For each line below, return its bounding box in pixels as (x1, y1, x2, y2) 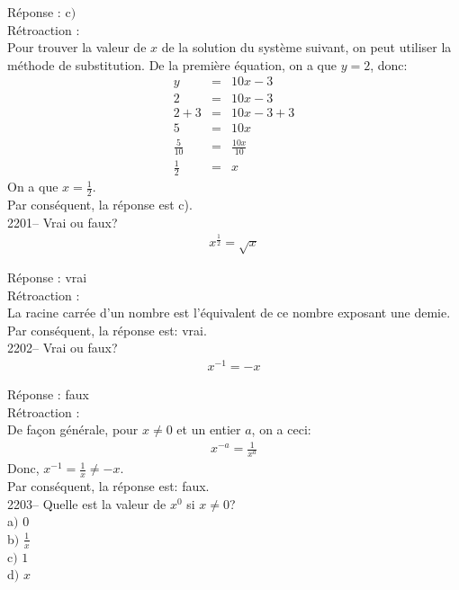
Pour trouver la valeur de (7, 38, 147, 57)
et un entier (176, 420, 241, 439)
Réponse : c (7, 3, 71, 21)
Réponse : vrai (7, 268, 87, 286)
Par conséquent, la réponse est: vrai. (7, 320, 207, 339)
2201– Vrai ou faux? (7, 212, 118, 231)
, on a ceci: (251, 420, 311, 439)
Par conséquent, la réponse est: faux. (7, 477, 210, 496)
